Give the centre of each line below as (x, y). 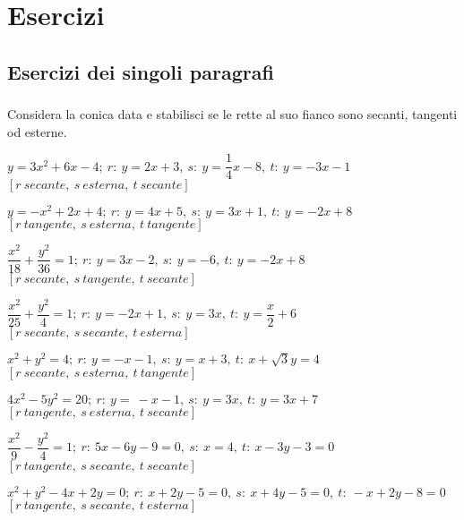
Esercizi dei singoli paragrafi (141, 71)
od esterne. (37, 131)
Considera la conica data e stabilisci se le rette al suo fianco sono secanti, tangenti (232, 114)
